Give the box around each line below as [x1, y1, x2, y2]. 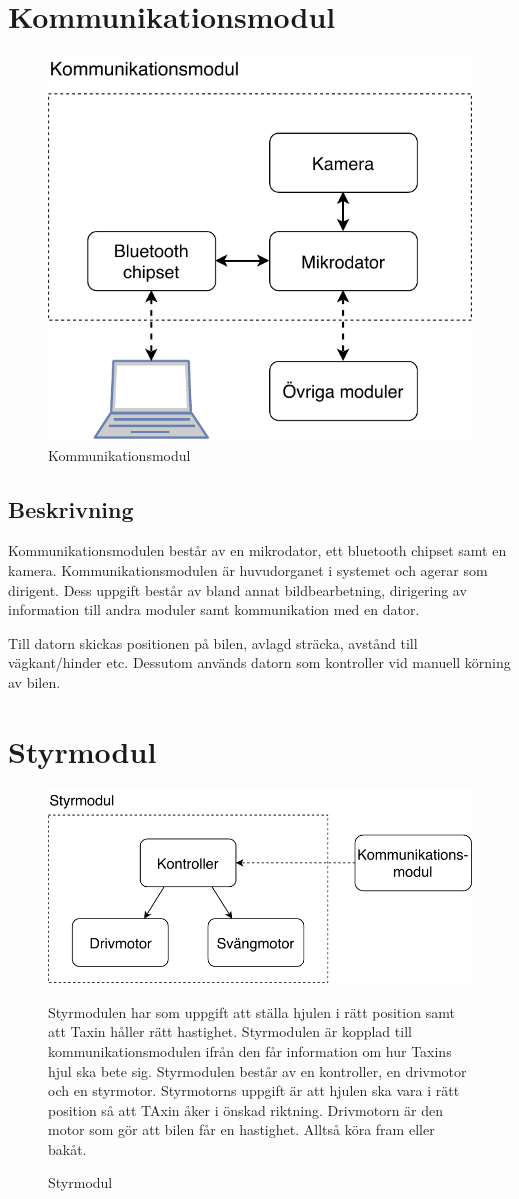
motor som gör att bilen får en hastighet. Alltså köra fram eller [48, 1119, 435, 1140]
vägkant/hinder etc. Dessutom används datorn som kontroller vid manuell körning [8, 652, 511, 673]
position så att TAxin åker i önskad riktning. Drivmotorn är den [48, 1099, 444, 1120]
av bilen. [8, 672, 61, 692]
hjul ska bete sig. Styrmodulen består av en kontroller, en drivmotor [48, 1060, 467, 1081]
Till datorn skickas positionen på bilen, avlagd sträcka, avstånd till [8, 632, 418, 653]
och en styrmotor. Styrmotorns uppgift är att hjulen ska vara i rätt [48, 1080, 460, 1101]
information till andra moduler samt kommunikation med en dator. [8, 599, 420, 620]
